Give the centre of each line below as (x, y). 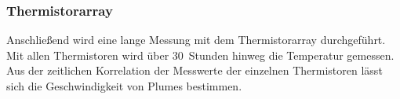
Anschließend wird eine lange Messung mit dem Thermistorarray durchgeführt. (196, 40)
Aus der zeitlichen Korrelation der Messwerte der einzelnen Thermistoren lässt (195, 70)
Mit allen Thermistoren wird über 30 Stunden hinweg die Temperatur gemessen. (200, 55)
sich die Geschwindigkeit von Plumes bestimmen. (124, 86)
